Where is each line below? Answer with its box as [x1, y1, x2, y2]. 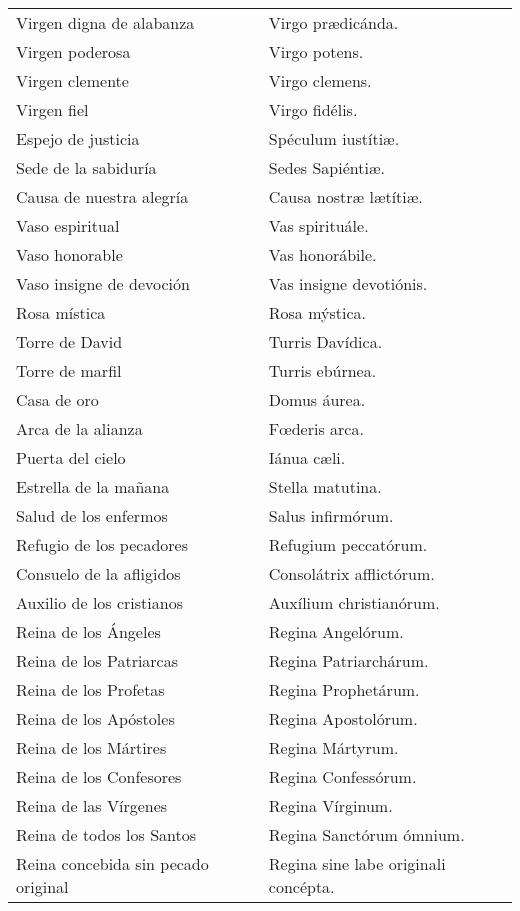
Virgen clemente [16, 69, 129, 92]
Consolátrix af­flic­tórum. [268, 562, 435, 585]
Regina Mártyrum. [268, 736, 399, 759]
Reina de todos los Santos [16, 823, 197, 846]
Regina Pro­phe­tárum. [268, 678, 420, 701]
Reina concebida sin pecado [16, 852, 209, 875]
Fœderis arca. [268, 417, 364, 440]
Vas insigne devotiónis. [268, 272, 428, 295]
